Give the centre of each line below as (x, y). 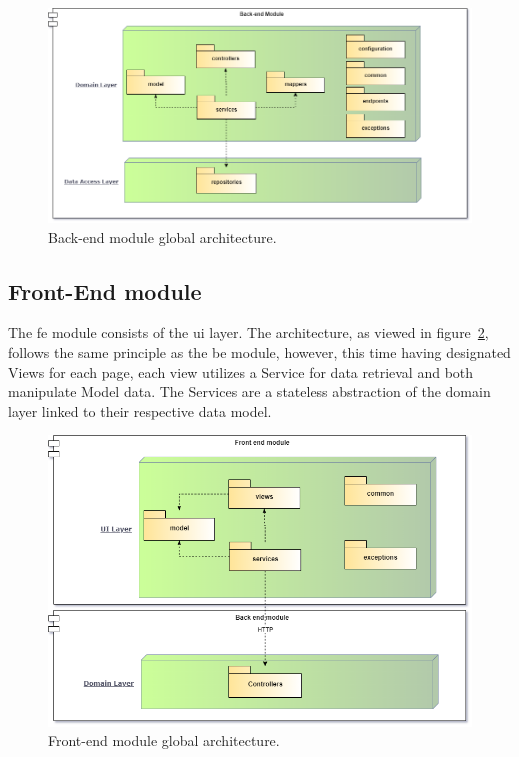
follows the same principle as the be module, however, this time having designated (259, 352)
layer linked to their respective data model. (140, 410)
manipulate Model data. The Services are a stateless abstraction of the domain (249, 391)
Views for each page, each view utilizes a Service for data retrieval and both (241, 371)
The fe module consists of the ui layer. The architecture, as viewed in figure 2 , (248, 332)
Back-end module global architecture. (162, 236)
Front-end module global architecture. (164, 740)
